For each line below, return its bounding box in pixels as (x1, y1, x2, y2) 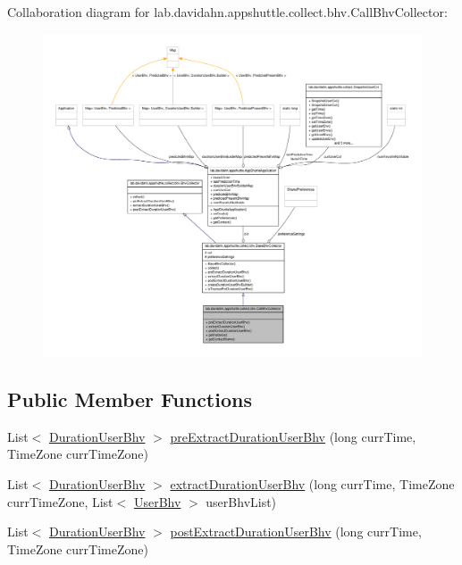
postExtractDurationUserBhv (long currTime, (170, 522, 422, 541)
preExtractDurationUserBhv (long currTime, (170, 427, 416, 445)
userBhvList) (206, 492, 277, 511)
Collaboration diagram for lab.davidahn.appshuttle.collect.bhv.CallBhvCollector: (7, 3, 448, 21)
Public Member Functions (7, 386, 252, 413)
